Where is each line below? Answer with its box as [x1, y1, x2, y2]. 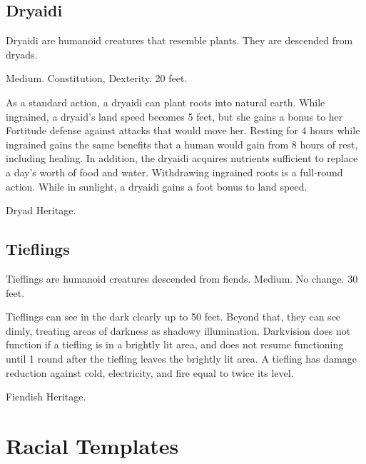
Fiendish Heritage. [6, 389, 86, 404]
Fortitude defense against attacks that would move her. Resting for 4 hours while [6, 123, 360, 138]
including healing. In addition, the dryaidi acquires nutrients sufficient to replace [6, 151, 358, 166]
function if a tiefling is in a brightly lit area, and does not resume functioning [6, 337, 344, 352]
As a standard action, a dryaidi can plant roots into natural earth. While [6, 94, 325, 109]
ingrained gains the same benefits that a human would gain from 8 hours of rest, [6, 136, 358, 151]
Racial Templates [6, 430, 179, 460]
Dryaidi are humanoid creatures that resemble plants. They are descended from [6, 33, 353, 48]
